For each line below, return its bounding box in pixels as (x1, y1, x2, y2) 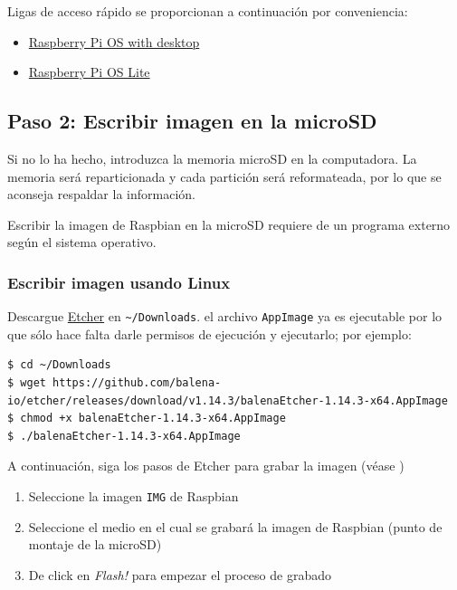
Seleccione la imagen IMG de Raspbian (28, 486, 239, 505)
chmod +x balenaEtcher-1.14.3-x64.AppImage (20, 412, 286, 425)
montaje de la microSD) (28, 535, 162, 554)
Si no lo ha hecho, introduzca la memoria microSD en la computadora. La (7, 148, 417, 167)
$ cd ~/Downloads (7, 358, 111, 372)
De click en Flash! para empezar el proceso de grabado (28, 565, 331, 584)
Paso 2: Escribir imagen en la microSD (7, 107, 377, 135)
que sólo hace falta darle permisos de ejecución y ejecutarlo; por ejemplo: (7, 324, 412, 343)
